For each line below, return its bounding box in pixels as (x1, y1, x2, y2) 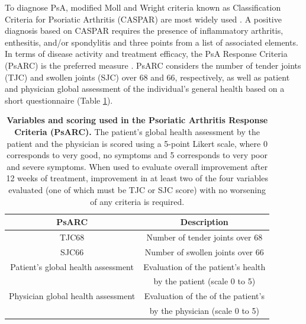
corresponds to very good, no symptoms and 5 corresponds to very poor (7, 149, 268, 161)
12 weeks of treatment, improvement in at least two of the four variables (6, 172, 268, 184)
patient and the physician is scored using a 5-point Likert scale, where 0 (7, 137, 268, 149)
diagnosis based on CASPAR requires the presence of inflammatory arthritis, (5, 24, 284, 37)
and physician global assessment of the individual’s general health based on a (5, 82, 285, 95)
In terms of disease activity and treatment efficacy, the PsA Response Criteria (5, 47, 288, 60)
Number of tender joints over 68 (146, 230, 263, 243)
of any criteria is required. (90, 195, 185, 207)
